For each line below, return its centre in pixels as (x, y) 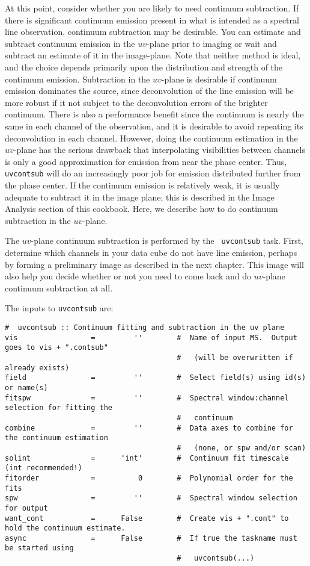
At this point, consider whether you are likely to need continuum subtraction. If (152, 8)
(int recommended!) (44, 468)
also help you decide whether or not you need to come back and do (128, 276)
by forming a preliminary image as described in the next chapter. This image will (154, 264)
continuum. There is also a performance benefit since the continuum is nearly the (154, 114)
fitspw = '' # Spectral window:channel (147, 398)
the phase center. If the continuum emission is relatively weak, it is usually (142, 185)
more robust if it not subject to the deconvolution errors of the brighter (136, 102)
